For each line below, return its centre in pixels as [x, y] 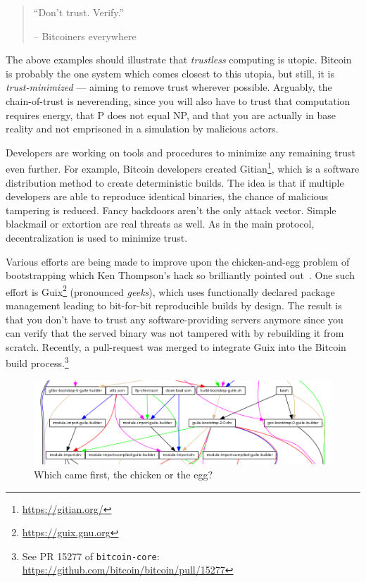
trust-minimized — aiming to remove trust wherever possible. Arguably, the [169, 87]
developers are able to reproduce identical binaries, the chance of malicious [167, 196]
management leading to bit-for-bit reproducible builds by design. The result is [174, 305]
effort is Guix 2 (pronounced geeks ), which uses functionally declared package [170, 290]
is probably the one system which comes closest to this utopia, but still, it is [170, 73]
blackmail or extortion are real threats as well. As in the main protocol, [160, 224]
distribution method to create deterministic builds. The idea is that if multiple [175, 182]
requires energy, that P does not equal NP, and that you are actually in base [171, 114]
